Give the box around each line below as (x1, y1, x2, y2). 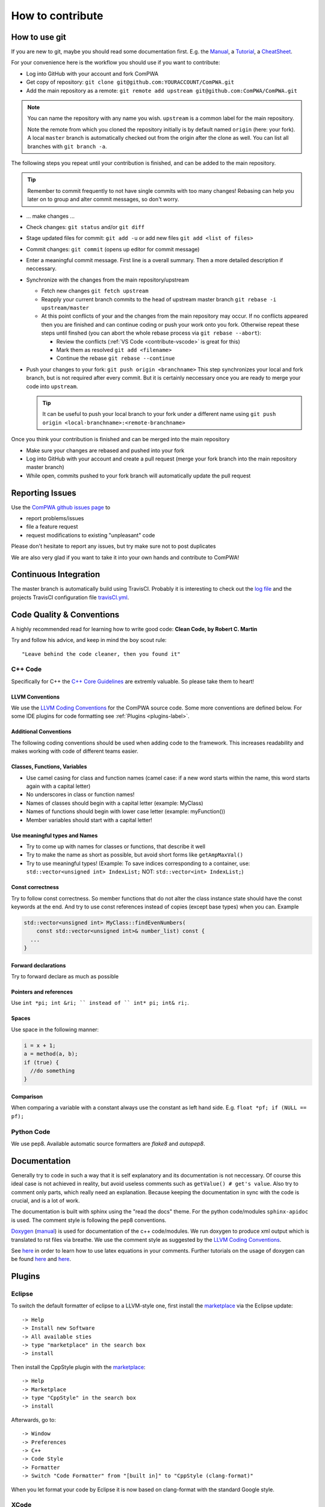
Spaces (11, 1015, 31, 1022)
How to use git (11, 32, 66, 42)
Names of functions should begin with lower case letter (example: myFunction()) (26, 808, 226, 815)
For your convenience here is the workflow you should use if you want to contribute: (11, 59, 220, 66)
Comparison (11, 1093, 43, 1100)
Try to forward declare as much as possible (11, 973, 119, 980)
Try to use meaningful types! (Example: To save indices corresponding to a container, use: (26, 860, 250, 867)
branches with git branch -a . (27, 142, 108, 150)
